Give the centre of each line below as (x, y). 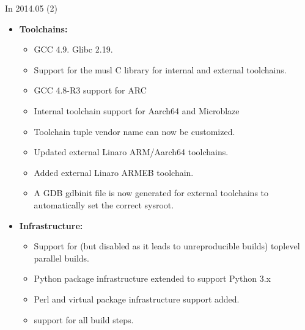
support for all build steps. (84, 319)
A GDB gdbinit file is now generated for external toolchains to (151, 193)
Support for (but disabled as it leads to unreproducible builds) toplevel (167, 246)
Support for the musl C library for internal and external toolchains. (160, 69)
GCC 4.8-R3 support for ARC (90, 90)
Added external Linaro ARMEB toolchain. (114, 172)
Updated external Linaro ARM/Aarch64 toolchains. (131, 152)
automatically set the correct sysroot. (104, 204)
